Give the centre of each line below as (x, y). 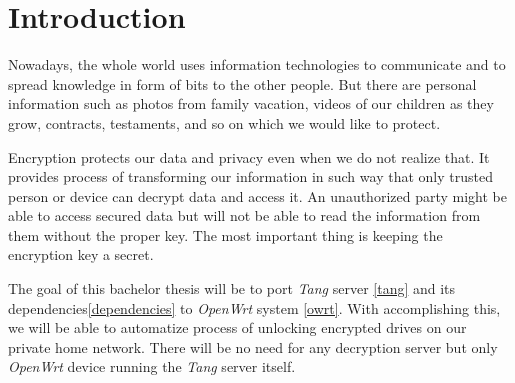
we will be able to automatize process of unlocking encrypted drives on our (237, 327)
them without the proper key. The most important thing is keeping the (225, 234)
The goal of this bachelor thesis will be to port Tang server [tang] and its (232, 288)
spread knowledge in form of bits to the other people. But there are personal (242, 83)
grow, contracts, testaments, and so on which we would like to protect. (224, 122)
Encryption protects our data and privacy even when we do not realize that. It (249, 156)
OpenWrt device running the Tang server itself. (152, 366)
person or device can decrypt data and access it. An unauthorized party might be (257, 195)
